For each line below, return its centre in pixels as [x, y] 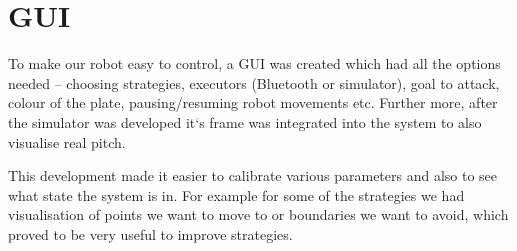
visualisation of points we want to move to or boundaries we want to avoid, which [258, 214]
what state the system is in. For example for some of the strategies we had [236, 194]
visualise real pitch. [67, 141]
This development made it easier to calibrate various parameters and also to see [253, 175]
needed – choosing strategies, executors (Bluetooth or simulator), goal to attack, [254, 82]
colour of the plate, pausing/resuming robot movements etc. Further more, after [253, 102]
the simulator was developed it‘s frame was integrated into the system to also [245, 121]
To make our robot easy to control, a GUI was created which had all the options [254, 63]
